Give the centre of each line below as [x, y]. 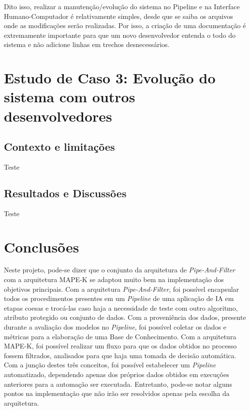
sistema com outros [70, 97]
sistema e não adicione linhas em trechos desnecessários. [87, 44]
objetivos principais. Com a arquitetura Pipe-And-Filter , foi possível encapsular [122, 289]
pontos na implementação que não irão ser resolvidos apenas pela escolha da [117, 393]
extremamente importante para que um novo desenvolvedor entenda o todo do [120, 35]
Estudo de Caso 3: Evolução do [110, 78]
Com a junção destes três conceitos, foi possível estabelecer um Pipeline [110, 365]
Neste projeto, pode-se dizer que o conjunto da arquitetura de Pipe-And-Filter [120, 270]
